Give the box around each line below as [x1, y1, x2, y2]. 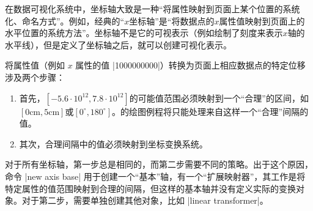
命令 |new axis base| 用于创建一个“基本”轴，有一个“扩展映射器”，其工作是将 [5, 169, 306, 182]
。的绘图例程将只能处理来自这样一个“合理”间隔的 [112, 105, 309, 117]
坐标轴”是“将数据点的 [129, 14, 215, 27]
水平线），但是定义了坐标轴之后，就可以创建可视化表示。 [5, 38, 232, 51]
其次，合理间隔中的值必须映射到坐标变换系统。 [19, 137, 208, 150]
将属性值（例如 [5, 59, 65, 72]
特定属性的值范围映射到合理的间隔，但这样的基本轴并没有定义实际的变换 [5, 182, 296, 194]
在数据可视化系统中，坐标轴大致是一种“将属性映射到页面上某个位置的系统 [5, 2, 300, 15]
